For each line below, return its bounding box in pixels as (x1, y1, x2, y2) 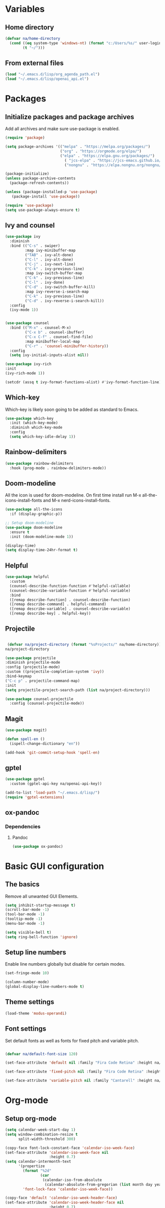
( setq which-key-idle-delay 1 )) (9, 435, 76, 439)
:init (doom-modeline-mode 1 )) (9, 534, 74, 539)
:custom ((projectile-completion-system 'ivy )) (5, 669, 105, 674)
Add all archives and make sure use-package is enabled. (5, 126, 120, 132)
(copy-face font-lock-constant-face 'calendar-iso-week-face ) (5, 1145, 135, 1150)
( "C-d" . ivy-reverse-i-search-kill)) (25, 298, 105, 303)
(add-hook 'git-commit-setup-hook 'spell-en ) (5, 750, 100, 755)
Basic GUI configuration (5, 861, 105, 872)
